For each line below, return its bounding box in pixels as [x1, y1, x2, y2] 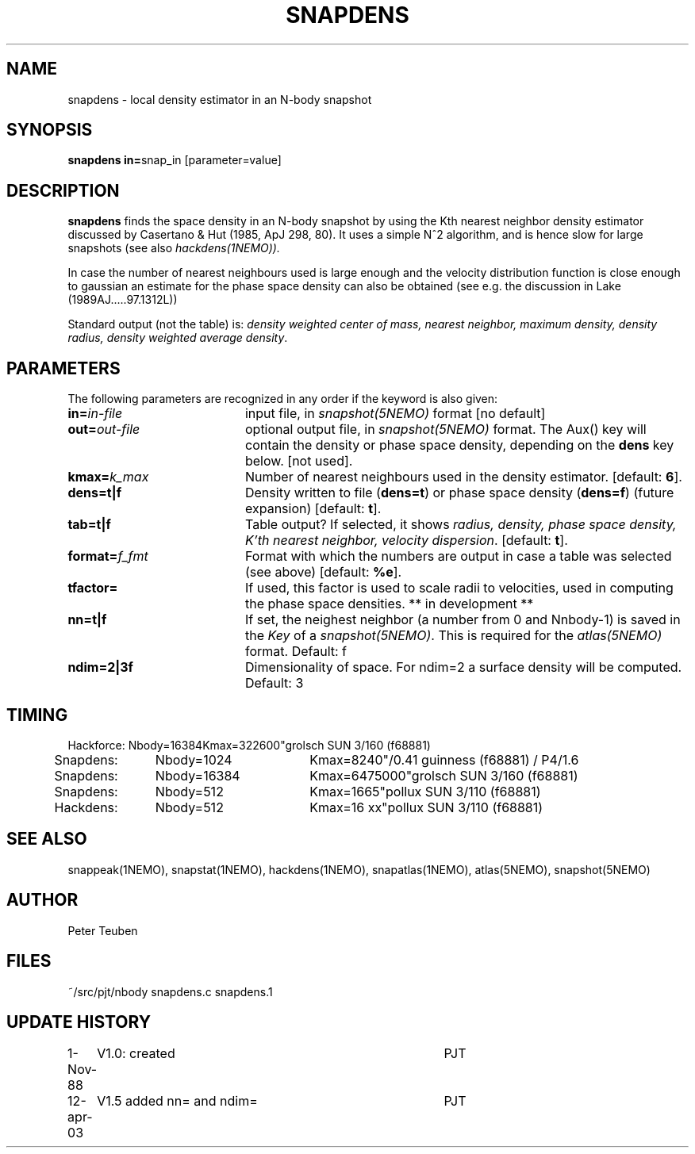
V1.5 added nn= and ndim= [97, 1093, 258, 1110]
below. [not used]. [244, 453, 353, 470]
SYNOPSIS [6, 120, 93, 140]
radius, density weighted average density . [67, 331, 288, 345]
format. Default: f [244, 643, 347, 660]
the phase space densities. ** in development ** [244, 596, 534, 612]
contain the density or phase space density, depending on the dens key [244, 437, 674, 454]
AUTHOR [6, 890, 79, 911]
